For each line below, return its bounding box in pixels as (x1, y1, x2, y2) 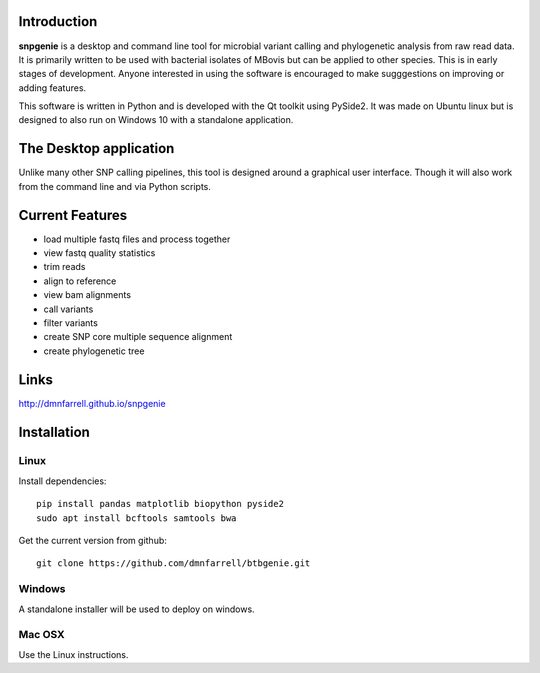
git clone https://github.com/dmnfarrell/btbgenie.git (36, 558, 311, 569)
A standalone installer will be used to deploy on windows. (18, 603, 255, 615)
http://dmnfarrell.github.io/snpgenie (18, 397, 166, 409)
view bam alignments (43, 289, 132, 301)
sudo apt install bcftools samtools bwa (36, 512, 237, 524)
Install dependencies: (18, 475, 107, 487)
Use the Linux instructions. (18, 648, 129, 660)
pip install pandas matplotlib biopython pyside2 (36, 498, 285, 510)
